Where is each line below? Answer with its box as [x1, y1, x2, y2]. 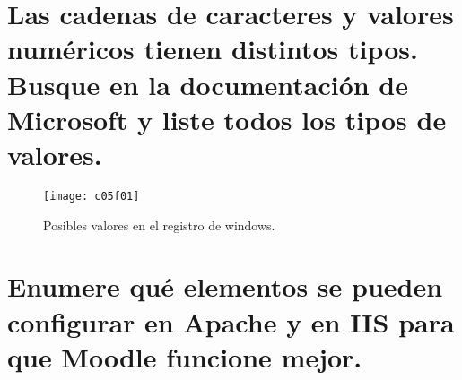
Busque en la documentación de [7, 65, 408, 102]
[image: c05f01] [43, 189, 140, 203]
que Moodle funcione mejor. [7, 338, 362, 375]
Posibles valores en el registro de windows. [43, 215, 275, 234]
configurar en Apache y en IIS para [7, 303, 455, 340]
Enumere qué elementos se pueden [7, 268, 443, 305]
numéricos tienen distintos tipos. [7, 30, 418, 67]
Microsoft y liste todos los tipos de [7, 100, 447, 137]
